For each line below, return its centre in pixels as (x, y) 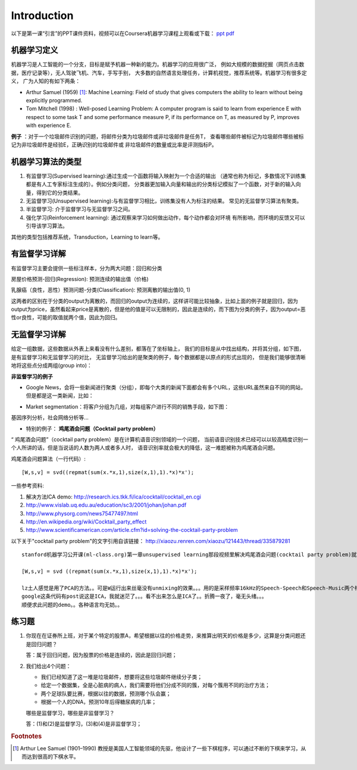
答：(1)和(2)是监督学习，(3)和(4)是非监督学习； (84, 724)
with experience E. (48, 126)
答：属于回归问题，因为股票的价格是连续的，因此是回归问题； (101, 655)
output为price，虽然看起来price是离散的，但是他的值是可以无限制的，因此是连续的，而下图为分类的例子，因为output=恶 (158, 309)
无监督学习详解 (38, 334)
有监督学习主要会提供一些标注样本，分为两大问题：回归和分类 (87, 268)
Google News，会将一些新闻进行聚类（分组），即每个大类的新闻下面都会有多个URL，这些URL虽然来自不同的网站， (166, 387)
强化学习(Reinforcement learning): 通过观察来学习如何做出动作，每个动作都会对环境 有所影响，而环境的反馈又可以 (165, 217)
